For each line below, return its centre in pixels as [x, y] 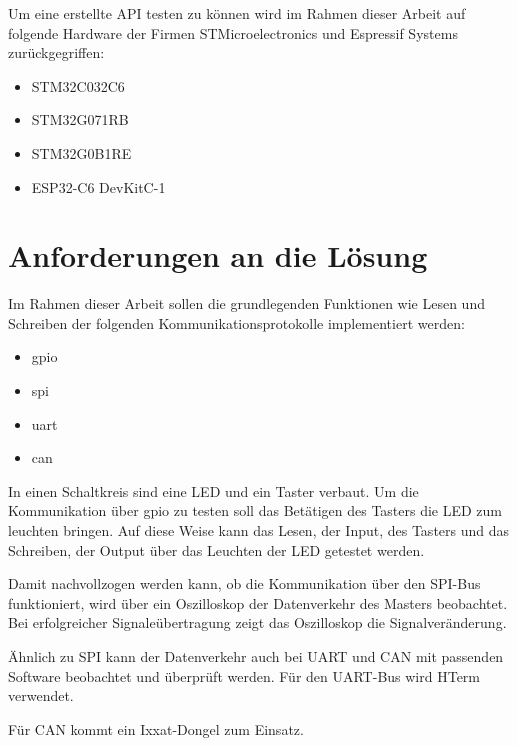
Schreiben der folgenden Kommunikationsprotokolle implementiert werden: [236, 322]
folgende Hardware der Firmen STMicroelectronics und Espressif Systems [233, 32]
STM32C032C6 [78, 85]
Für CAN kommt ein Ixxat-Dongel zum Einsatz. [156, 728]
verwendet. [41, 695]
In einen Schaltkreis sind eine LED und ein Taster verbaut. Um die [213, 490]
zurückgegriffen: [56, 52]
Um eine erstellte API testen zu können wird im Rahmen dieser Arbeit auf [237, 13]
